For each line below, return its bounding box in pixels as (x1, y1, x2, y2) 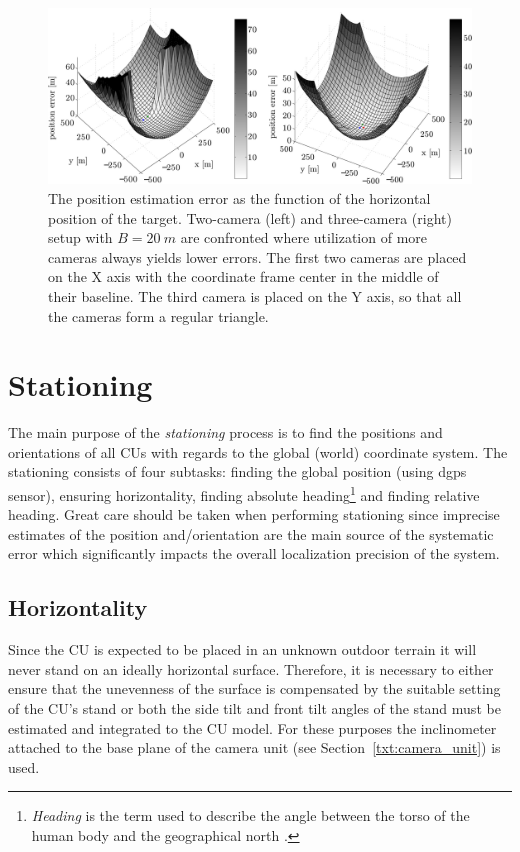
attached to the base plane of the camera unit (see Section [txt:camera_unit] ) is (8, 737, 501, 758)
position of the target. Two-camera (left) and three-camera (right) (48, 207, 452, 228)
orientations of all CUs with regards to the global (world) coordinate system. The (8, 441, 508, 462)
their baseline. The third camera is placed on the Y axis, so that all (48, 285, 462, 306)
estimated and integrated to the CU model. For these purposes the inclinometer (8, 717, 497, 738)
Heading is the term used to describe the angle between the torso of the (31, 805, 470, 826)
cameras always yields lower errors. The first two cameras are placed (48, 246, 467, 267)
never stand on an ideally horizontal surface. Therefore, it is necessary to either (8, 658, 494, 679)
